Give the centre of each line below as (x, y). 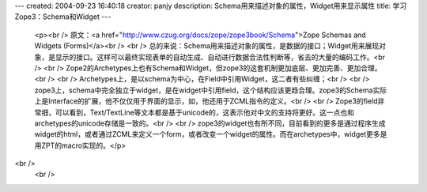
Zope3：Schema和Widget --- (63, 17)
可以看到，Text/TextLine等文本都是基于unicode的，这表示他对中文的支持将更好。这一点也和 (205, 112)
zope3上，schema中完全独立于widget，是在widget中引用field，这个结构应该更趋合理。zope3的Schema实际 (211, 90)
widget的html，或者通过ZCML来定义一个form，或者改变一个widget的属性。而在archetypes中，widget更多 (207, 134)
